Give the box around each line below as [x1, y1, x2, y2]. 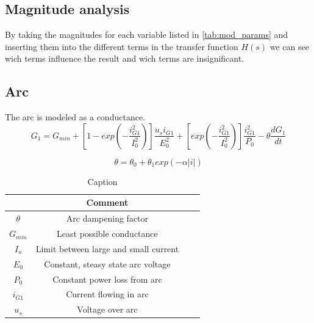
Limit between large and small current [35, 242, 179, 255]
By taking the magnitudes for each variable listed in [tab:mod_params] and [5, 28, 288, 41]
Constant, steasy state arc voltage [44, 257, 171, 270]
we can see [269, 40, 309, 53]
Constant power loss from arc [52, 272, 162, 285]
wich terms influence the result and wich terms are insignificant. [5, 52, 244, 65]
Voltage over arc [77, 303, 138, 316]
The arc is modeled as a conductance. [5, 111, 145, 123]
